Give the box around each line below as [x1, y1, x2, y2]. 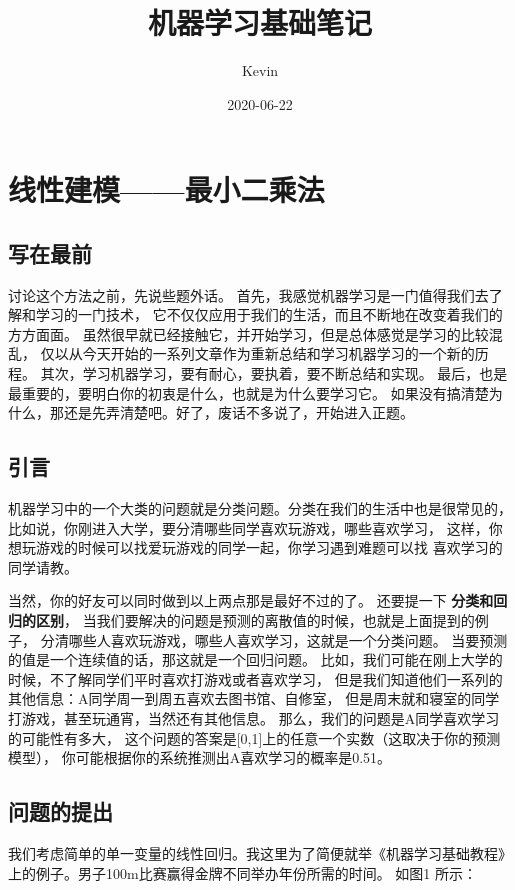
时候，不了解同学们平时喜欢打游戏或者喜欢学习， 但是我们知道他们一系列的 [8, 668, 503, 689]
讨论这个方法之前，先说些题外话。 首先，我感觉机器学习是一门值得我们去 [8, 284, 489, 305]
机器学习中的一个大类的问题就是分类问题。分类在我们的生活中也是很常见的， [8, 498, 512, 519]
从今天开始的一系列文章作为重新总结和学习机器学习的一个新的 [68, 343, 475, 364]
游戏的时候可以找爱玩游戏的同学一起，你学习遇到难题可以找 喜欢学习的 [35, 537, 503, 558]
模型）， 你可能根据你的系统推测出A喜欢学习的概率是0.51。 [8, 747, 392, 768]
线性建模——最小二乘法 [8, 169, 325, 210]
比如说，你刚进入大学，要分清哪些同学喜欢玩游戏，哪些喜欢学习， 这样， [8, 517, 489, 538]
